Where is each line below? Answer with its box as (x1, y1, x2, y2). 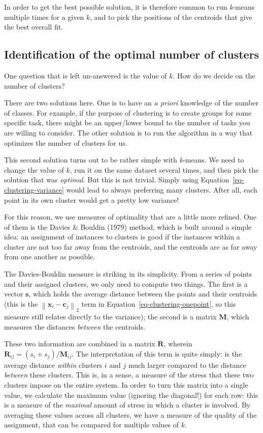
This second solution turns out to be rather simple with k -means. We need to (4, 154, 244, 165)
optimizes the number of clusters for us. (4, 137, 127, 148)
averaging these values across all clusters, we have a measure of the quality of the (4, 409, 257, 420)
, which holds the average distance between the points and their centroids (28, 288, 257, 299)
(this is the (4, 298, 38, 309)
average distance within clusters (4, 359, 103, 370)
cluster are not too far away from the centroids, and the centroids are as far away (4, 241, 257, 252)
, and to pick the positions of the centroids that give (90, 11, 252, 22)
